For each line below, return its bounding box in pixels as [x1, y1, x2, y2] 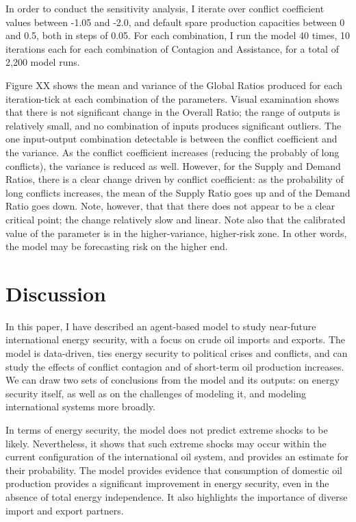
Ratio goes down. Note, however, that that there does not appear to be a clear [5, 199, 335, 213]
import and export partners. [5, 503, 124, 517]
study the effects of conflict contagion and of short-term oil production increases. [5, 359, 344, 373]
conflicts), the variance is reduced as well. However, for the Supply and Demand [5, 158, 341, 173]
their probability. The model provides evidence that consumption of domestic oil [5, 462, 342, 477]
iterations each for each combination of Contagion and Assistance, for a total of [5, 41, 339, 55]
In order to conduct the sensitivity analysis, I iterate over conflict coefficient [5, 1, 325, 15]
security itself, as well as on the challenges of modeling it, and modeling [5, 386, 307, 400]
